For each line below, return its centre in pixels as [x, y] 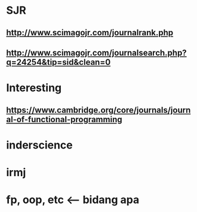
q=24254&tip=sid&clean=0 [59, 62]
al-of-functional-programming [64, 119]
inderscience [39, 145]
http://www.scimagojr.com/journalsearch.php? [96, 52]
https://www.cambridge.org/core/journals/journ [98, 110]
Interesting [34, 88]
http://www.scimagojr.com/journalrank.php [90, 33]
